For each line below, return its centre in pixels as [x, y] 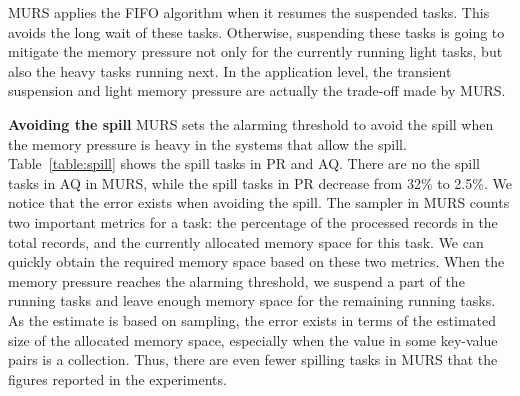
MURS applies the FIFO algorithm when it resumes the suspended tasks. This [249, 12]
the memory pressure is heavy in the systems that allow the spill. [207, 143]
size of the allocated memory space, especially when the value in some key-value [253, 339]
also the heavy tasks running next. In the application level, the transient [230, 70]
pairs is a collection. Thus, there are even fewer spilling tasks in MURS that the [253, 359]
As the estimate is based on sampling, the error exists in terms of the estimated [252, 319]
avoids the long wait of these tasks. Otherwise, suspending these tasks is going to [256, 31]
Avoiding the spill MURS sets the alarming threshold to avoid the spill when [251, 123]
